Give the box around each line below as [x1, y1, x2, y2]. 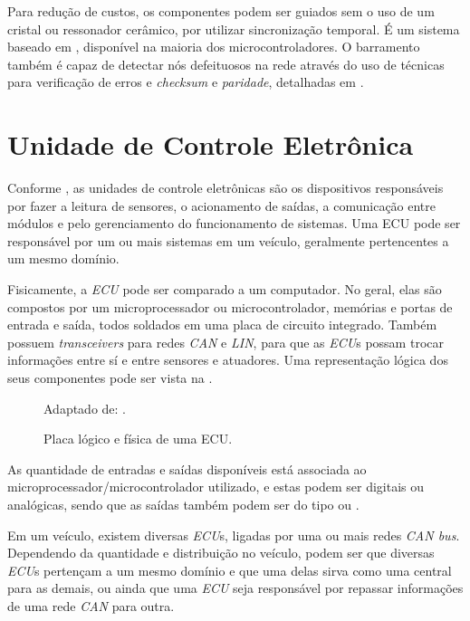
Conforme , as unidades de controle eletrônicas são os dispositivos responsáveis [7, 178, 444, 197]
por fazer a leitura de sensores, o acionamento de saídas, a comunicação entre [7, 196, 436, 215]
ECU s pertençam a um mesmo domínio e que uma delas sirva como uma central [7, 560, 452, 579]
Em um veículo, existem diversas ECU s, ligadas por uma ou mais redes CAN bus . [7, 525, 460, 544]
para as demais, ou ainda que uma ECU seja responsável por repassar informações [7, 578, 464, 597]
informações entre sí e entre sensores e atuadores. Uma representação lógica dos [7, 350, 448, 369]
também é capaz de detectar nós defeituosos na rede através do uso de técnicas [7, 54, 445, 73]
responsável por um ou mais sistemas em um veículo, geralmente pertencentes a [7, 231, 449, 250]
